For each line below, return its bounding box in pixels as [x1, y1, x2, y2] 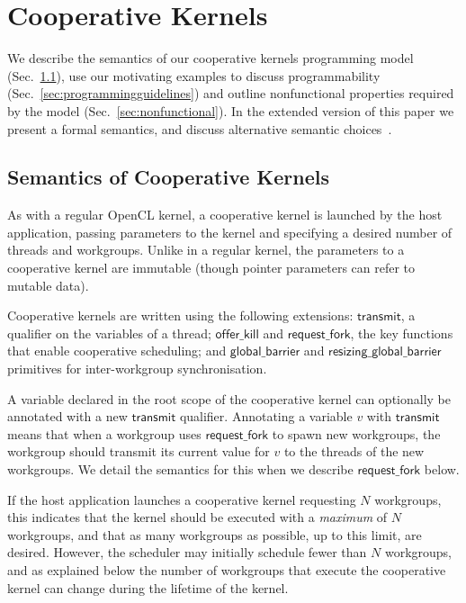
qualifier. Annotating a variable [179, 407, 353, 426]
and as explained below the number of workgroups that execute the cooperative [7, 560, 446, 579]
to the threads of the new [283, 442, 425, 461]
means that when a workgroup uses [7, 424, 202, 443]
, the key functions [350, 323, 453, 342]
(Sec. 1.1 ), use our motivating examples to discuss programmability [7, 66, 381, 85]
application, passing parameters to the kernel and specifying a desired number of [7, 222, 453, 241]
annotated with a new [7, 407, 128, 426]
